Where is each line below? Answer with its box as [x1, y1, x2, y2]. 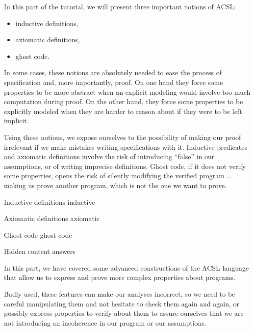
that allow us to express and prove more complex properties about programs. [4, 272, 235, 282]
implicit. [4, 115, 29, 126]
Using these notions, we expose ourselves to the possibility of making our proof [4, 132, 241, 142]
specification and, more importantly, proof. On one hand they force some [4, 77, 223, 87]
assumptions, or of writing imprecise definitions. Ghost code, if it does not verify [4, 161, 246, 171]
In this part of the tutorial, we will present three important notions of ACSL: [4, 1, 236, 11]
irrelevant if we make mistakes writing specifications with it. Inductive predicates [4, 141, 247, 152]
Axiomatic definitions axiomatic [4, 213, 100, 223]
